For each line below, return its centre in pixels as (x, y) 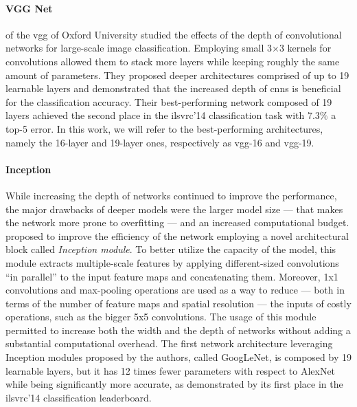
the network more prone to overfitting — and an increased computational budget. (177, 222)
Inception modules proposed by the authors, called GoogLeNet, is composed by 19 (178, 357)
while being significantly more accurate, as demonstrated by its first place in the (174, 384)
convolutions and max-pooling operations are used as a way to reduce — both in (175, 290)
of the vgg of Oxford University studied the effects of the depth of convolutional (174, 34)
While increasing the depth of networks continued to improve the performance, (171, 195)
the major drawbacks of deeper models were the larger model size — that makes (174, 209)
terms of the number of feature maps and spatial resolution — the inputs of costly (178, 303)
